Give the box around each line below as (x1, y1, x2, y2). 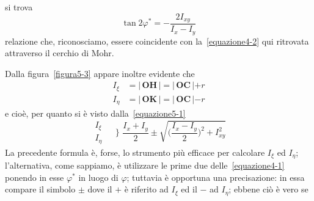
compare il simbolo (5, 183, 76, 196)
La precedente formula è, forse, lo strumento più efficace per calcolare (5, 145, 265, 158)
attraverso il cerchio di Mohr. (5, 46, 114, 59)
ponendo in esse (5, 170, 64, 183)
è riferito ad (124, 183, 169, 196)
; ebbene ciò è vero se (228, 183, 309, 196)
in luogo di (78, 170, 119, 183)
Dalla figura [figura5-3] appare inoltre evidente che (5, 67, 195, 79)
